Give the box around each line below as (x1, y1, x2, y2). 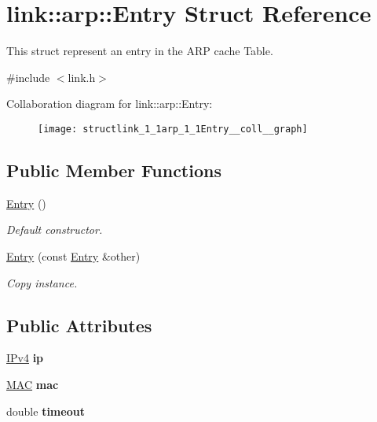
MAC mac (6, 376, 59, 392)
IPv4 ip (6, 350, 44, 366)
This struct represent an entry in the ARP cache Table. (6, 43, 273, 59)
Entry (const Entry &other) (6, 247, 141, 264)
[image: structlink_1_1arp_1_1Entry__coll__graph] (38, 123, 308, 135)
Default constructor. (6, 221, 103, 238)
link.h (68, 68, 96, 85)
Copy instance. (6, 274, 78, 291)
